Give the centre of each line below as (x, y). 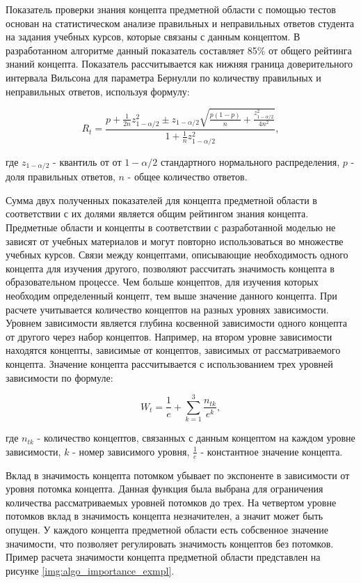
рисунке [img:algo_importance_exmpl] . (90, 570)
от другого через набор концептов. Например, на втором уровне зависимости (169, 336)
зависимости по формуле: (59, 377)
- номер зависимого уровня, (131, 451)
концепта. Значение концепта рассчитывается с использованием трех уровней (169, 363)
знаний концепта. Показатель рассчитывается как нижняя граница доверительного (179, 64)
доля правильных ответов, (61, 177)
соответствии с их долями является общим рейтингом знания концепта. (157, 213)
